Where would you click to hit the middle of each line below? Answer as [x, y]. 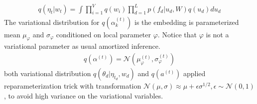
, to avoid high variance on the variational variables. [84, 95]
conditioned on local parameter [104, 34]
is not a [217, 34]
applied [194, 73]
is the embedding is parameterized [187, 22]
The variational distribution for [52, 22]
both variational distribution [48, 73]
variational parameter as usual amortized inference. [82, 46]
